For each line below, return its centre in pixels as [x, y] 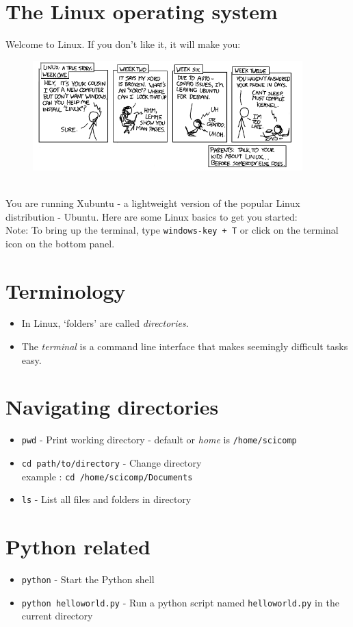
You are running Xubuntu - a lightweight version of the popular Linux [153, 202]
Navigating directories [112, 407]
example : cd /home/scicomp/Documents [107, 476]
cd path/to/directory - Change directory [112, 463]
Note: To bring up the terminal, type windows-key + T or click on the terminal [172, 230]
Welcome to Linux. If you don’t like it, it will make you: [123, 44]
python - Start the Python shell [88, 579]
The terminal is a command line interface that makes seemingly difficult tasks [185, 346]
